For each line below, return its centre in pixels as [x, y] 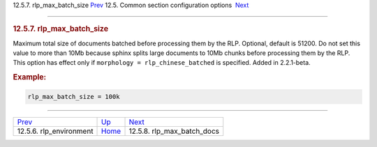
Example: [30, 77]
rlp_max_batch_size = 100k [74, 96]
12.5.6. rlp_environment [55, 131]
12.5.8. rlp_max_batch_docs [174, 131]
